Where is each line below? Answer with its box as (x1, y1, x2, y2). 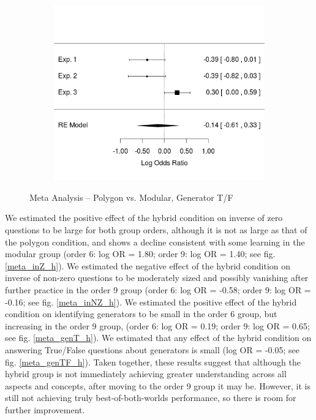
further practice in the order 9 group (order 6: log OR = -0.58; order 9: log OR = (5, 283, 311, 296)
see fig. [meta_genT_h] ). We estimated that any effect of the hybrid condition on (5, 331, 312, 344)
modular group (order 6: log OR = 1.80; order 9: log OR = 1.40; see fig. (5, 247, 276, 260)
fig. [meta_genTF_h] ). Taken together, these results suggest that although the (5, 355, 301, 368)
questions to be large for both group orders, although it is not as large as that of (5, 223, 307, 236)
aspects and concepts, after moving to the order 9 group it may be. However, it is (5, 379, 311, 392)
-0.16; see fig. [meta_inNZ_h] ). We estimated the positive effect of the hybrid (5, 295, 297, 308)
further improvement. (5, 403, 85, 416)
